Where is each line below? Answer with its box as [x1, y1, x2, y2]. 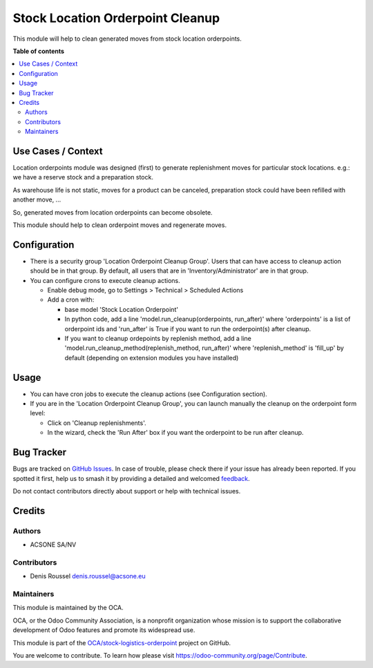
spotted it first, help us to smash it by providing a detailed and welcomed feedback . [12, 474, 250, 482]
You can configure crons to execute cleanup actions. [30, 276, 180, 284]
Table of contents [12, 47, 65, 55]
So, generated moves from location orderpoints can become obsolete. [12, 208, 213, 217]
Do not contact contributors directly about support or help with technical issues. [12, 487, 241, 495]
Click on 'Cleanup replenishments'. [47, 418, 146, 427]
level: [30, 409, 46, 417]
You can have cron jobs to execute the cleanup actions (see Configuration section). [30, 390, 267, 398]
